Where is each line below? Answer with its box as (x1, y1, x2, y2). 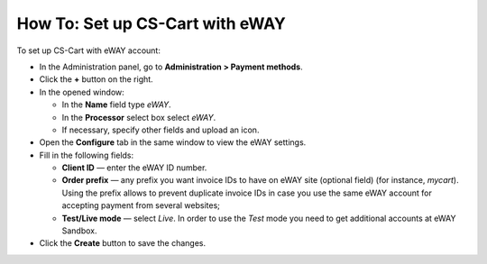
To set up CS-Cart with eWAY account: (16, 45, 161, 56)
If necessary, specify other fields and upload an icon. (61, 124, 260, 135)
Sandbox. (61, 225, 98, 236)
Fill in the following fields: (39, 150, 134, 160)
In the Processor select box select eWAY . (61, 112, 216, 123)
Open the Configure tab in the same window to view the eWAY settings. (39, 137, 307, 148)
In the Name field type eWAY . (61, 99, 171, 110)
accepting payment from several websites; (61, 200, 221, 211)
